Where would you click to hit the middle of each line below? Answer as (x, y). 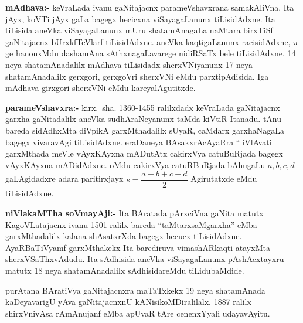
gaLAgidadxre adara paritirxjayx (64, 178)
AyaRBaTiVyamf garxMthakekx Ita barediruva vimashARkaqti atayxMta (138, 247)
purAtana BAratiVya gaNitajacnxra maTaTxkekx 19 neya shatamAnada (135, 290)
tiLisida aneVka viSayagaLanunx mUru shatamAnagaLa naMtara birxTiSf (139, 30)
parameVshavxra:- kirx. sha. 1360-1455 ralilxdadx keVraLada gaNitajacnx (143, 107)
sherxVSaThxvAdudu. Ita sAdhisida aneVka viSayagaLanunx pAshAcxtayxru (145, 259)
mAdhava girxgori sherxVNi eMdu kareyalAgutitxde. (101, 88)
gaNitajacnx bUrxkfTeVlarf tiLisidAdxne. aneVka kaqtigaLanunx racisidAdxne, (148, 41)
